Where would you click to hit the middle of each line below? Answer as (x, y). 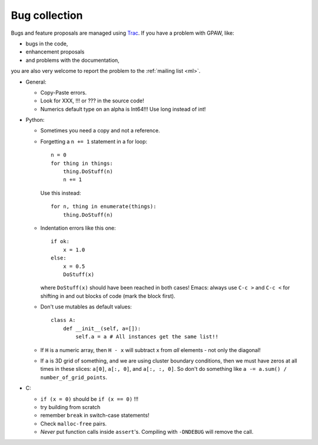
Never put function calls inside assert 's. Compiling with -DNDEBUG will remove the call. (147, 432)
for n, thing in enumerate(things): (104, 207)
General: (36, 82)
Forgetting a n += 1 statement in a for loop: (94, 141)
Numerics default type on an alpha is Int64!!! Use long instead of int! (123, 109)
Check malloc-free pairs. (74, 423)
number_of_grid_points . (74, 377)
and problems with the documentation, (73, 60)
